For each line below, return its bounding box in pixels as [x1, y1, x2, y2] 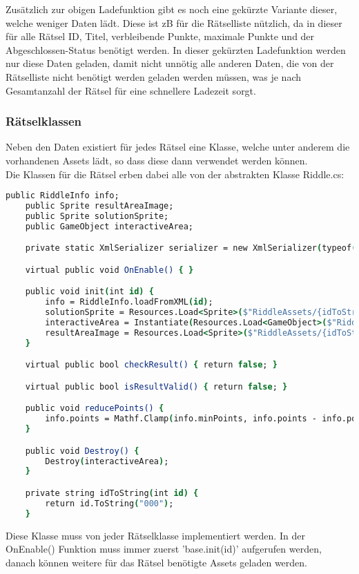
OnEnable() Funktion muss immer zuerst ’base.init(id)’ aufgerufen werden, [6, 542, 322, 556]
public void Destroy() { [25, 446, 139, 456]
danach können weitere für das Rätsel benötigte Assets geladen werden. [6, 555, 307, 569]
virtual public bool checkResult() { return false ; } [25, 360, 278, 370]
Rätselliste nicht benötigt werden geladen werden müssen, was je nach [6, 69, 301, 84]
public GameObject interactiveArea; [25, 221, 194, 231]
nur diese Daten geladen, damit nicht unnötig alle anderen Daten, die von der [6, 56, 334, 70]
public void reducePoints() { [25, 403, 164, 414]
